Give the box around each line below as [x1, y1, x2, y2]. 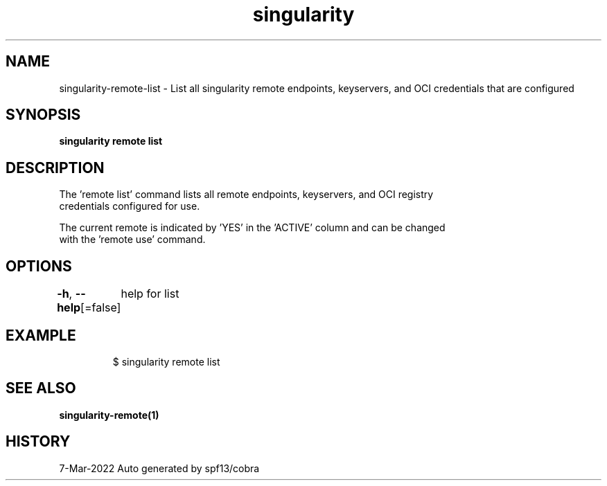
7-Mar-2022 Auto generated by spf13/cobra [59, 462, 260, 474]
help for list [121, 287, 179, 301]
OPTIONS [6, 257, 72, 275]
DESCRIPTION [6, 159, 105, 177]
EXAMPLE [6, 326, 76, 344]
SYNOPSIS [6, 106, 81, 124]
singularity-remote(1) [59, 408, 159, 421]
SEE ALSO [6, 379, 76, 397]
